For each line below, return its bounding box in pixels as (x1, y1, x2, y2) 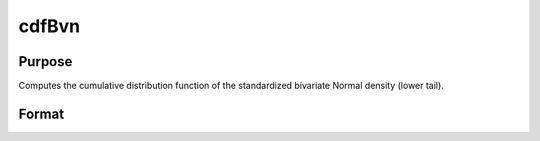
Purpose (18, 53, 73, 70)
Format (18, 105, 65, 122)
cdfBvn (18, 15, 81, 37)
